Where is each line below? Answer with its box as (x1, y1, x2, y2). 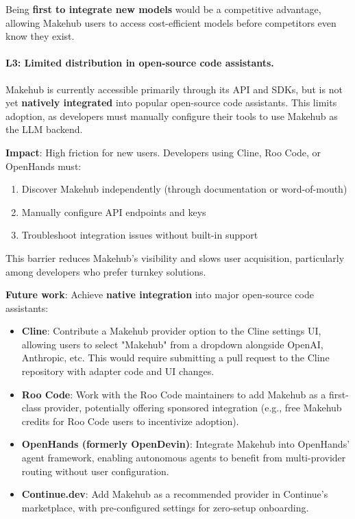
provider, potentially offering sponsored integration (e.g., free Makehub (44, 400, 342, 415)
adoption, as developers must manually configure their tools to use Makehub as (5, 108, 338, 123)
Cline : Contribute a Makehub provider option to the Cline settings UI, (21, 324, 321, 338)
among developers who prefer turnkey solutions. (5, 264, 206, 278)
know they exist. (5, 29, 75, 43)
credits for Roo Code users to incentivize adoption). (21, 413, 239, 428)
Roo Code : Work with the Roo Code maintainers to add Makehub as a (21, 387, 326, 401)
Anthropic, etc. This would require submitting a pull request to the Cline (21, 350, 330, 365)
